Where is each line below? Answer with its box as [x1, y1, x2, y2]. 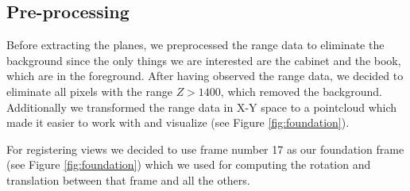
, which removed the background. [220, 82, 382, 99]
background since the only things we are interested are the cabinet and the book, [6, 52, 401, 68]
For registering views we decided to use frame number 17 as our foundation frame [6, 140, 404, 157]
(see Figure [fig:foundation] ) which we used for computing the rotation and [6, 156, 371, 173]
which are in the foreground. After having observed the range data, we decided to [6, 67, 404, 84]
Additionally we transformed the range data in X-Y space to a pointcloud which [6, 98, 397, 115]
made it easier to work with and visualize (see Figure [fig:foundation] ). [6, 114, 350, 131]
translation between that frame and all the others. [6, 171, 250, 188]
